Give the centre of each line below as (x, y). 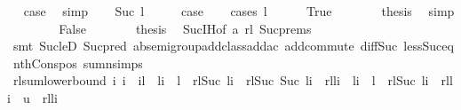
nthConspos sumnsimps (78, 63)
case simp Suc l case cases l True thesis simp (239, 11)
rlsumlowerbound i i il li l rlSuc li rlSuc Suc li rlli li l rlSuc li (221, 80)
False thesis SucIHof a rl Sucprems (185, 28)
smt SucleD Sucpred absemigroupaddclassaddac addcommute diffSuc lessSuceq (233, 46)
